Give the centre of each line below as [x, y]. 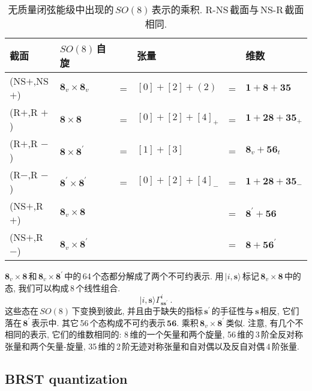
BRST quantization [66, 379]
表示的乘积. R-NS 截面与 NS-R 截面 [228, 9]
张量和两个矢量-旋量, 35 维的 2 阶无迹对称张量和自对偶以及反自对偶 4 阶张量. [152, 346]
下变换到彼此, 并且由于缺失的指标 [137, 311]
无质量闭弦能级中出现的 [61, 9]
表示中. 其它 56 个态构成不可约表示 [98, 322]
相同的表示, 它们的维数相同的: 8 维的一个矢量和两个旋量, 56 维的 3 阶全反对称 [154, 334]
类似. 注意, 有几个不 [265, 322]
